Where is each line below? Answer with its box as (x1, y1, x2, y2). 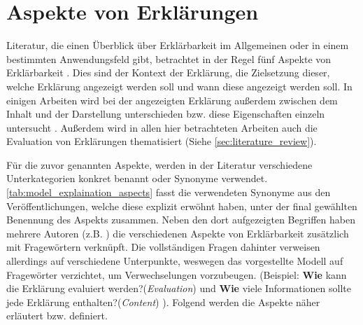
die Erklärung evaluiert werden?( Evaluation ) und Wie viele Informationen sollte (6, 281, 351, 296)
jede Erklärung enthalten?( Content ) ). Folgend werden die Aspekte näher (6, 294, 320, 309)
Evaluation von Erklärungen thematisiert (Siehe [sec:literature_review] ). (6, 134, 317, 148)
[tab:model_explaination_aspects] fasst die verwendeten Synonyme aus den (6, 185, 331, 200)
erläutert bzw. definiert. (6, 308, 108, 323)
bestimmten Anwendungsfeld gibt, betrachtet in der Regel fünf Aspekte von (6, 51, 332, 66)
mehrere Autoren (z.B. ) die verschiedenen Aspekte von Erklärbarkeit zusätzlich (6, 226, 349, 240)
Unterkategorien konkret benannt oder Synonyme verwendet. (6, 171, 268, 186)
